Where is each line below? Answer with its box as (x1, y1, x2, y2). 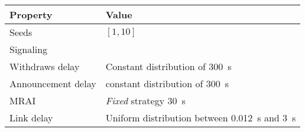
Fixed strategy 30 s (105, 94, 186, 107)
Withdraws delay (9, 60, 80, 73)
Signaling (9, 42, 48, 56)
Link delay (9, 111, 53, 124)
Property (9, 8, 53, 21)
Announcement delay (9, 77, 96, 90)
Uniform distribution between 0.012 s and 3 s (105, 111, 296, 124)
